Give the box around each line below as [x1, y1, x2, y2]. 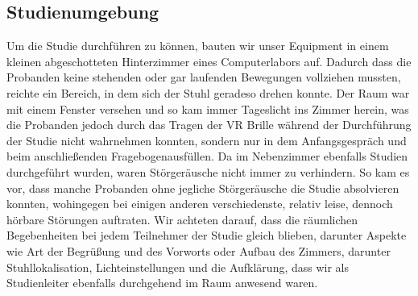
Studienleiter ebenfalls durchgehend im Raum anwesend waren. [6, 274, 318, 291]
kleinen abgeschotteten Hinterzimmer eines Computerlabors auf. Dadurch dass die [6, 52, 412, 69]
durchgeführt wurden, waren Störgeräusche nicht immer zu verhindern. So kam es [6, 163, 410, 180]
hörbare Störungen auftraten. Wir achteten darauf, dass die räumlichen [6, 211, 358, 227]
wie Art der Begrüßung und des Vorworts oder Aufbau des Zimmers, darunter [6, 242, 391, 259]
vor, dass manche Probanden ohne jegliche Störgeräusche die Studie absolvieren [6, 179, 399, 196]
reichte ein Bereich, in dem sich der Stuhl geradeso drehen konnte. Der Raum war [6, 84, 410, 101]
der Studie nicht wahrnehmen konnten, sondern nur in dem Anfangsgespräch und [6, 131, 407, 148]
